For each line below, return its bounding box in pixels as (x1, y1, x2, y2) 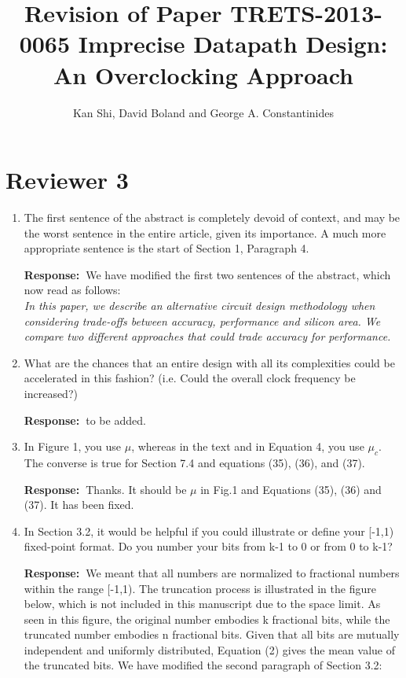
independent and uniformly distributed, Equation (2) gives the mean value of (24, 641, 396, 658)
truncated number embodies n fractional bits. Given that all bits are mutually (24, 626, 400, 643)
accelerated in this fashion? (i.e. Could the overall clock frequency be (24, 370, 356, 386)
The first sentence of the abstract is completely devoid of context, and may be (24, 209, 401, 226)
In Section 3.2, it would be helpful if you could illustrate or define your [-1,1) (24, 522, 394, 539)
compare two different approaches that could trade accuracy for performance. (24, 328, 391, 345)
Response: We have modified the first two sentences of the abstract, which (24, 266, 391, 282)
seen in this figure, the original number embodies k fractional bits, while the (24, 610, 390, 627)
